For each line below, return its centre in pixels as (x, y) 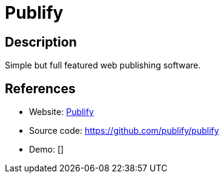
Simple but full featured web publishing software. (103, 65)
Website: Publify (61, 112)
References (40, 88)
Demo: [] (47, 150)
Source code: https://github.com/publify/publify (124, 131)
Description (41, 42)
